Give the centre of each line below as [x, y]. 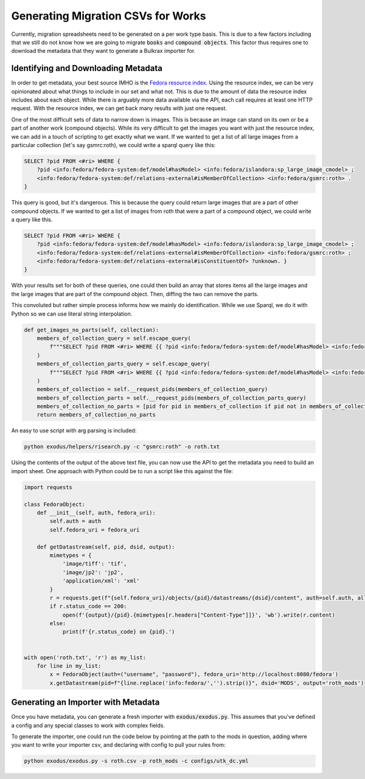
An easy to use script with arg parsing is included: [74, 431]
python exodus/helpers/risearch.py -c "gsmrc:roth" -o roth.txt [122, 447]
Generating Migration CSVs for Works [109, 16]
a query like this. [32, 220]
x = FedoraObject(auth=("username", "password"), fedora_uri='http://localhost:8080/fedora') [194, 674]
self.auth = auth [75, 521]
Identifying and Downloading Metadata [87, 68]
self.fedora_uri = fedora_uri [95, 530]
